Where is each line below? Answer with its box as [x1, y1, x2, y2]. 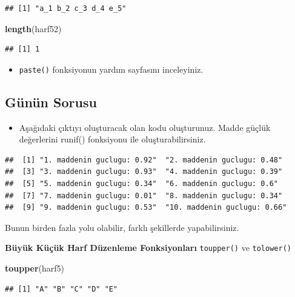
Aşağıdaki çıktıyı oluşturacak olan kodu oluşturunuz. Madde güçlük [19, 121, 271, 133]
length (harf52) [5, 22, 62, 35]
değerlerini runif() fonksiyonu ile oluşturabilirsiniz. [19, 133, 206, 145]
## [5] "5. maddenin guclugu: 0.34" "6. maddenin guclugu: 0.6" [5, 179, 279, 189]
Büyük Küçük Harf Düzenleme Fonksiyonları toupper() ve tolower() [5, 241, 291, 254]
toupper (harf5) [5, 262, 65, 275]
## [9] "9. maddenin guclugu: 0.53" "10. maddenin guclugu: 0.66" [5, 203, 287, 212]
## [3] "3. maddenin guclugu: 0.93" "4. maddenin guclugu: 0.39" [5, 167, 283, 176]
